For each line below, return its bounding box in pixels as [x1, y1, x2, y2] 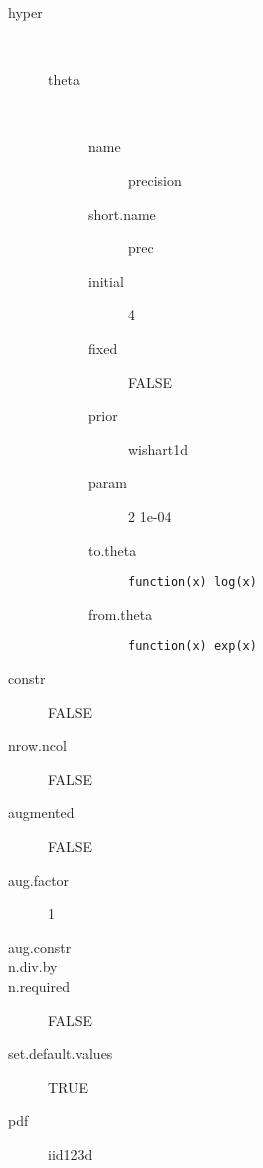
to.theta [88, 539, 137, 560]
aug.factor [8, 869, 70, 890]
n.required [8, 975, 70, 996]
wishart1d [128, 438, 189, 459]
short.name [88, 203, 156, 224]
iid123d [48, 1143, 93, 1164]
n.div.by [8, 956, 58, 977]
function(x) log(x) [128, 575, 257, 590]
